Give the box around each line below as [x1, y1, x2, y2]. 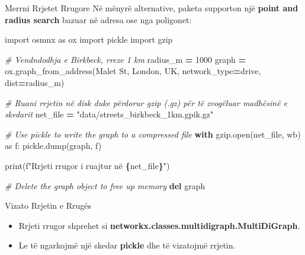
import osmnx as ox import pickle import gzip [5, 33, 173, 46]
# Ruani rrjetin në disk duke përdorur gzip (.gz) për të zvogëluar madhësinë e [5, 96, 288, 109]
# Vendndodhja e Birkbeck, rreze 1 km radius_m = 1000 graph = [5, 53, 246, 65]
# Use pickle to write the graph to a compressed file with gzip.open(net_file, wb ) [5, 128, 301, 140]
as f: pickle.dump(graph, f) [5, 139, 102, 152]
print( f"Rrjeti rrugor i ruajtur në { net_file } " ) [5, 159, 170, 171]
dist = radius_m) [5, 76, 65, 88]
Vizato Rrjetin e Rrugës [5, 199, 91, 212]
